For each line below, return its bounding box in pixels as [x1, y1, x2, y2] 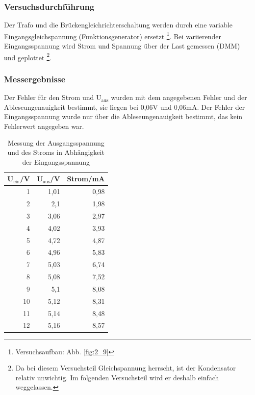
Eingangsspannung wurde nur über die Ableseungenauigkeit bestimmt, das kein [4, 111, 243, 122]
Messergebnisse [4, 73, 66, 85]
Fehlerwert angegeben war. [4, 121, 84, 131]
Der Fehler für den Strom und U [4, 92, 102, 102]
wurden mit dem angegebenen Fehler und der [111, 92, 247, 102]
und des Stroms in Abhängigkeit [7, 147, 104, 157]
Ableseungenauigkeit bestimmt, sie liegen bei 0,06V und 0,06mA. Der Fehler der [4, 101, 245, 112]
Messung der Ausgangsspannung [7, 137, 104, 148]
